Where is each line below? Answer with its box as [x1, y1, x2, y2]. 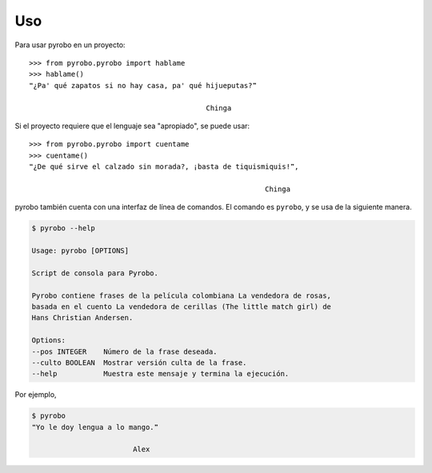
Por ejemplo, [14, 390, 57, 399]
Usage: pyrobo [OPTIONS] [31, 247, 130, 255]
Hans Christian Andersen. [31, 313, 134, 323]
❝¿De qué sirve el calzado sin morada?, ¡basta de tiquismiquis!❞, [29, 162, 299, 171]
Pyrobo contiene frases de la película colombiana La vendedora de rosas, [31, 291, 332, 300]
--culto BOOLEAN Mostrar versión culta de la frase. [31, 358, 247, 367]
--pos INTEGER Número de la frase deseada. [31, 347, 218, 356]
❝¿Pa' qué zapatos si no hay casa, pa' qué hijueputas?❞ [29, 81, 258, 90]
